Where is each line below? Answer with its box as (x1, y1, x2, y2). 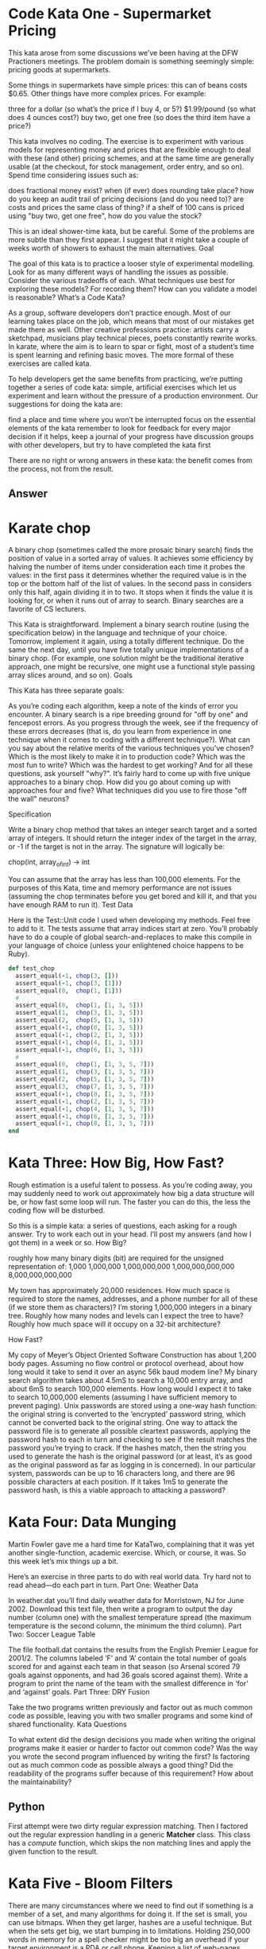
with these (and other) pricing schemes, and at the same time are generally (8, 153, 254, 163)
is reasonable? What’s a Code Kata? (8, 292, 125, 302)
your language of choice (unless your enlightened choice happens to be (8, 941, 244, 950)
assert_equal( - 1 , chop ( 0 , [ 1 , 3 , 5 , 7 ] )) (15, 1090, 155, 1098)
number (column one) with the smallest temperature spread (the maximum (8, 1613, 252, 1622)
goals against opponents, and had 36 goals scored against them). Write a (8, 1671, 249, 1680)
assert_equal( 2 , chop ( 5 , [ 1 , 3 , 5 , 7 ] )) (15, 1075, 155, 1084)
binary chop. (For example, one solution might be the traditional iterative (8, 654, 245, 663)
